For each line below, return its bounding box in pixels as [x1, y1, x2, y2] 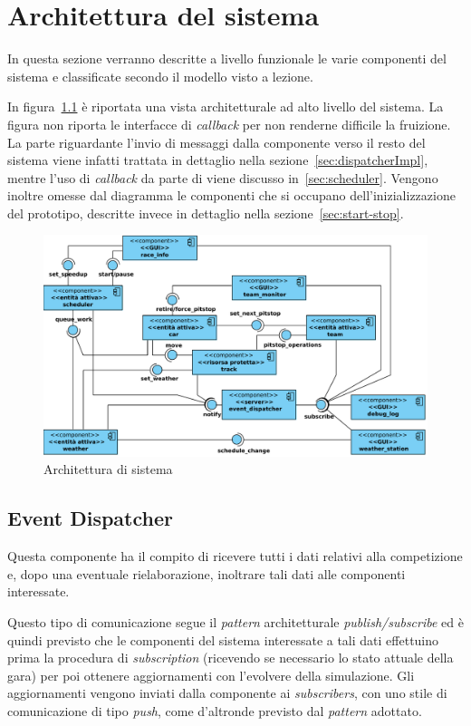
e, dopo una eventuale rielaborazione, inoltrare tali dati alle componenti [7, 564, 406, 583]
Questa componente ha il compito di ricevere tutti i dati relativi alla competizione [7, 547, 463, 566]
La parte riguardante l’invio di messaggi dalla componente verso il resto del [7, 132, 426, 151]
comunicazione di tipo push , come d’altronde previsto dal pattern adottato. [7, 701, 422, 720]
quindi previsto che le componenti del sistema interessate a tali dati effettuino [7, 630, 439, 649]
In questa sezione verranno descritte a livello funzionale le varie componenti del [7, 49, 447, 68]
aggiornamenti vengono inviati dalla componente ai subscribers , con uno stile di [7, 683, 447, 702]
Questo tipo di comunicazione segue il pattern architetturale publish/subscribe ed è [7, 612, 464, 631]
